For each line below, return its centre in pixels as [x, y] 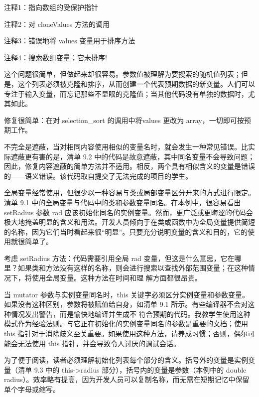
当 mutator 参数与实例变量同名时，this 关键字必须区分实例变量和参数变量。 [127, 294]
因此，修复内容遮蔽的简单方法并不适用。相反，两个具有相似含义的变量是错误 [129, 166]
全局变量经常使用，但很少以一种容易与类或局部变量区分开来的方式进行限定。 [129, 193]
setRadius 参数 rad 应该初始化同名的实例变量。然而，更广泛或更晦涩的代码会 [129, 212]
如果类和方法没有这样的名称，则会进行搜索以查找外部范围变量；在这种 [133, 268]
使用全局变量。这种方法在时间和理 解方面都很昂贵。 [117, 278]
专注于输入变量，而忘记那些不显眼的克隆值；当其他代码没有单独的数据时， [126, 93]
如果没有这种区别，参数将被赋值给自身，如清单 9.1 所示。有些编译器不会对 [126, 304]
